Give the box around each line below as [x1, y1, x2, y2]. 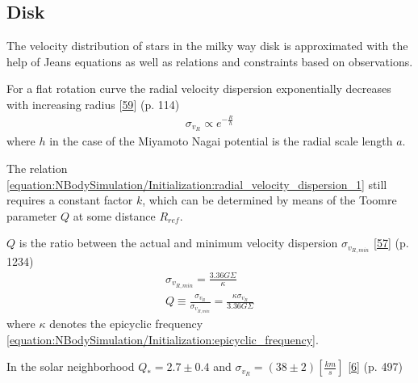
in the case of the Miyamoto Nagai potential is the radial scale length [49, 133, 393, 149]
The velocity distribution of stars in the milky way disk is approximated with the [6, 37, 408, 54]
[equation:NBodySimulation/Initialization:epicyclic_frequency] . [6, 330, 319, 347]
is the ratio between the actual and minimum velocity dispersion [19, 234, 338, 251]
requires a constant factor [6, 191, 133, 208]
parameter [6, 207, 57, 224]
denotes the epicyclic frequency [49, 315, 203, 331]
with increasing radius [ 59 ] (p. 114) [6, 95, 180, 112]
